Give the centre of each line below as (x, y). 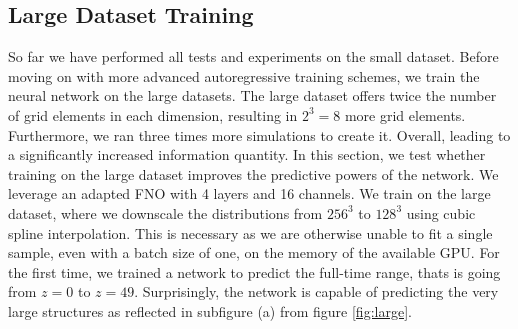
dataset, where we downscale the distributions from (165, 212)
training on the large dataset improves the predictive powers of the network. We (253, 173)
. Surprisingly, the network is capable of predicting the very (316, 291)
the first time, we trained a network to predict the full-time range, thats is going (254, 271)
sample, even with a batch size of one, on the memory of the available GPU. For (254, 252)
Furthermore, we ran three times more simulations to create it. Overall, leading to (259, 134)
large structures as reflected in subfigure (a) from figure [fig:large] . (210, 310)
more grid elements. (405, 114)
